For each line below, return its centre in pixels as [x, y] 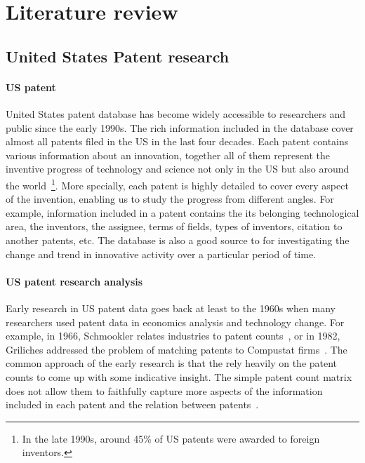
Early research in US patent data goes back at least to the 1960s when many [171, 308]
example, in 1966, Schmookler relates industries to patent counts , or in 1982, [173, 336]
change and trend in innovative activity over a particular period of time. [161, 254]
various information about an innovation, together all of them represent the [168, 155]
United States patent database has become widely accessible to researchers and [175, 113]
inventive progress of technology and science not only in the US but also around [178, 169]
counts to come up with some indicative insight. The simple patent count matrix [179, 376]
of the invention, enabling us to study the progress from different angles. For [170, 199]
